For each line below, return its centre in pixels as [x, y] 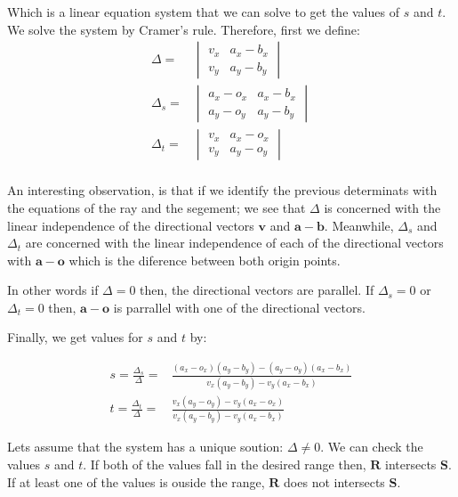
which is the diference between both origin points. [205, 260]
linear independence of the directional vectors [131, 225]
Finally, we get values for [75, 337]
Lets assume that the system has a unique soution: [145, 447]
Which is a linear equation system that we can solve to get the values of [203, 12]
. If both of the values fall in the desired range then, [225, 464]
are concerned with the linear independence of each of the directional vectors [234, 243]
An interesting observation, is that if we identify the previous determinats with [222, 190]
